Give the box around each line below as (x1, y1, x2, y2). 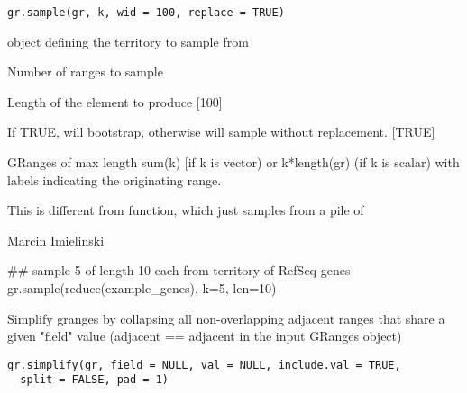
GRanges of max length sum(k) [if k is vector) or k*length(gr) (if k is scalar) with (7, 153, 460, 172)
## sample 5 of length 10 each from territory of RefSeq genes (7, 261, 351, 280)
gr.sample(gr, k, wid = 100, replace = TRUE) (7, 6, 285, 19)
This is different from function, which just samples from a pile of (7, 201, 364, 219)
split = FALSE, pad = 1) (20, 373, 169, 387)
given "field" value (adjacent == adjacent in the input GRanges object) (7, 326, 402, 345)
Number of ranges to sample (7, 62, 163, 81)
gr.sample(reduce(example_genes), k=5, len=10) (7, 279, 277, 297)
